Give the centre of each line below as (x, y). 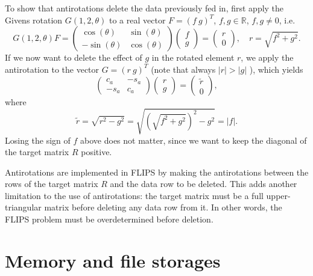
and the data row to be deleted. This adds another (204, 184)
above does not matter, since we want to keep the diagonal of (194, 140)
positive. (96, 152)
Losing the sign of (38, 140)
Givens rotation (34, 20)
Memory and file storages (113, 260)
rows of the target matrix (52, 184)
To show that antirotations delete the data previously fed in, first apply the (144, 8)
